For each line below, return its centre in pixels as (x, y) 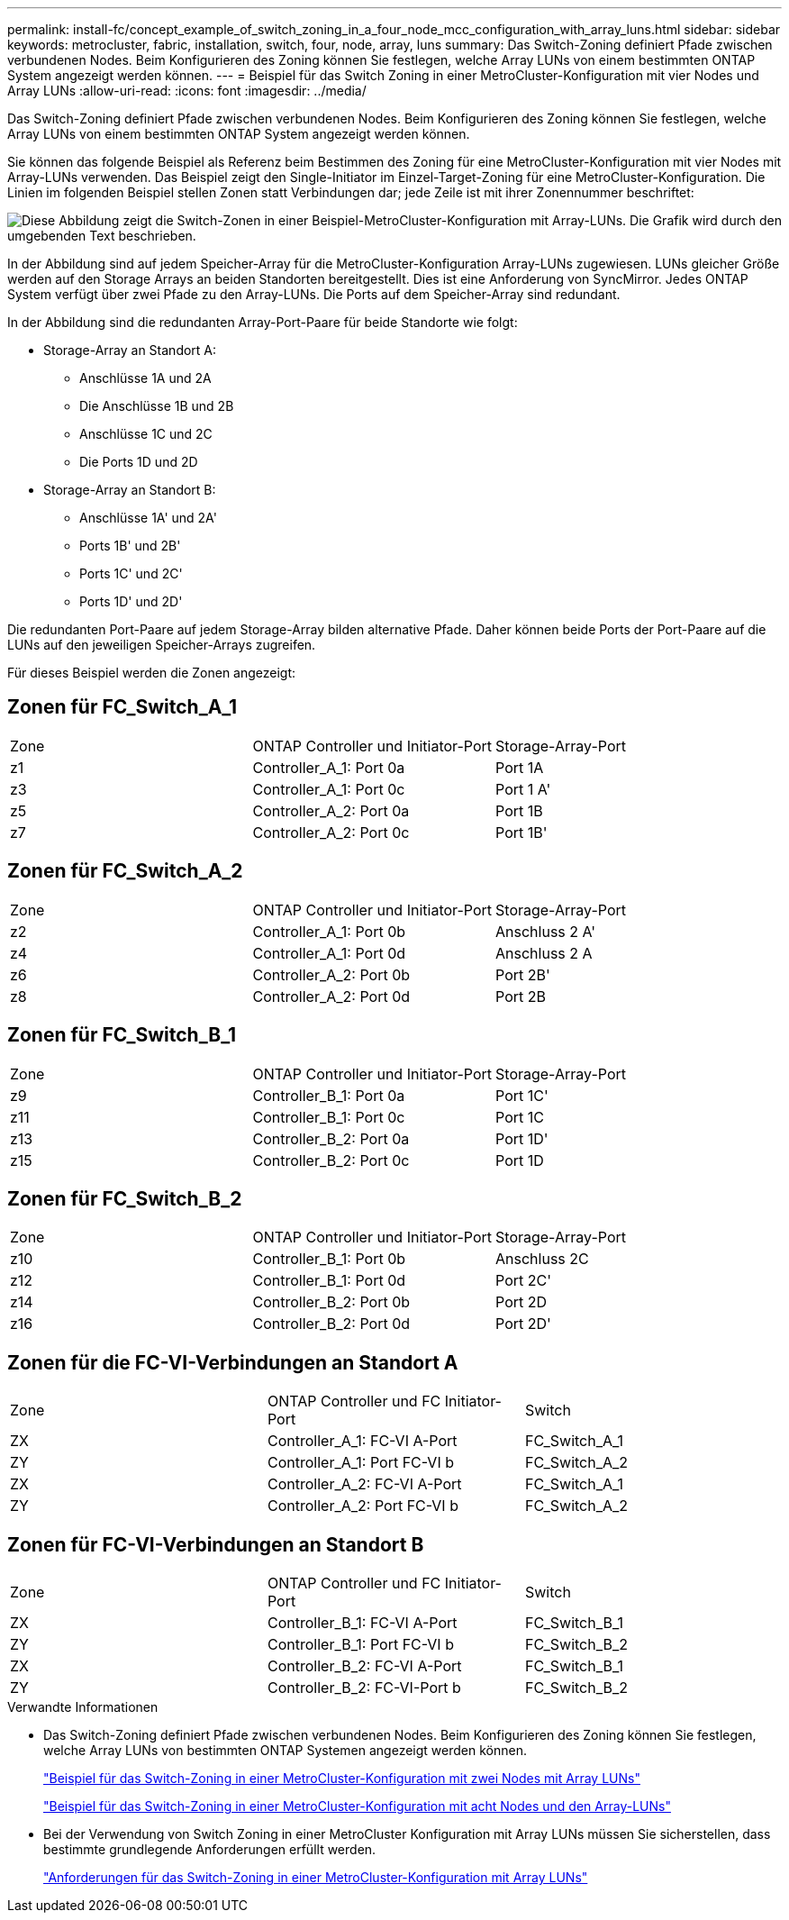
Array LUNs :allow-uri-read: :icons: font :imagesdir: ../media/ (187, 91)
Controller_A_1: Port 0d (329, 953)
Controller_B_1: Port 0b (329, 1259)
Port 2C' (524, 1281)
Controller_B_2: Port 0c (331, 1160)
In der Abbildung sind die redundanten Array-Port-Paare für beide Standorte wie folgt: (263, 322)
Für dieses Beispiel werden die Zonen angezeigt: (152, 673)
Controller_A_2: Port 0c (331, 832)
